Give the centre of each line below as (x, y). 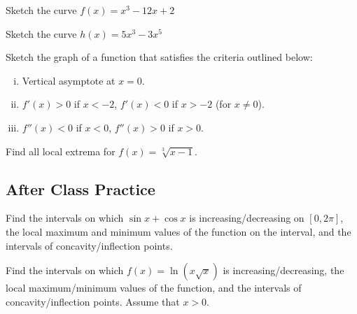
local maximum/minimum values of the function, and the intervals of (154, 288)
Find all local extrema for (61, 151)
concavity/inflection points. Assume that (93, 301)
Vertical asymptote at (69, 80)
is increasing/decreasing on (247, 218)
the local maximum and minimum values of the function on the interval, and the (178, 231)
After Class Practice (80, 188)
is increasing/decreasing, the (283, 270)
